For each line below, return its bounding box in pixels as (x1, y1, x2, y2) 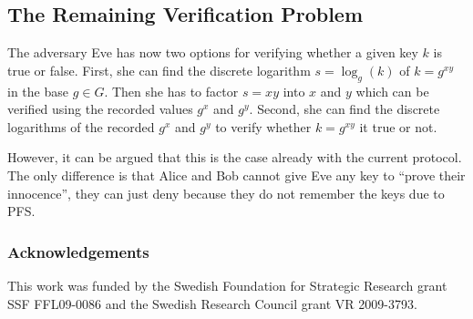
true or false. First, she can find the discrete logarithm (7, 60, 311, 79)
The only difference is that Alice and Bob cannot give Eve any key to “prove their (7, 165, 466, 184)
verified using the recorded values (7, 99, 193, 118)
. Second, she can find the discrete (249, 99, 440, 118)
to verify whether (215, 117, 312, 136)
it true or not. (359, 117, 437, 136)
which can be (355, 81, 429, 100)
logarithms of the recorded (7, 117, 155, 136)
